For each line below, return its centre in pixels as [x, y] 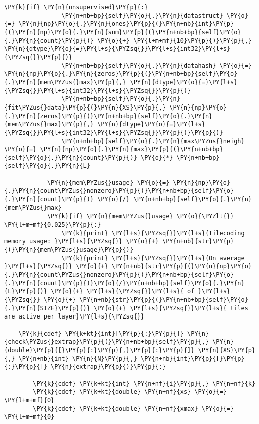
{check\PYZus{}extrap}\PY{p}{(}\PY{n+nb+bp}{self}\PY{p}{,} [107, 342]
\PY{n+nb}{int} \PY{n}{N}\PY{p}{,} [78, 358]
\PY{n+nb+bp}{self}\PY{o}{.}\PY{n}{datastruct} [142, 15]
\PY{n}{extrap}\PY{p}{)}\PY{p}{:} [108, 367]
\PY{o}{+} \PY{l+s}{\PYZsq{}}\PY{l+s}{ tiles [171, 308]
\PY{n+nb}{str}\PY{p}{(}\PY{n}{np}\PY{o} [182, 267]
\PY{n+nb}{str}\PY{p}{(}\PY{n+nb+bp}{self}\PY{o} [164, 300]
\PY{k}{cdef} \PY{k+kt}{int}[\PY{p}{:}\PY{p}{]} [101, 333]
